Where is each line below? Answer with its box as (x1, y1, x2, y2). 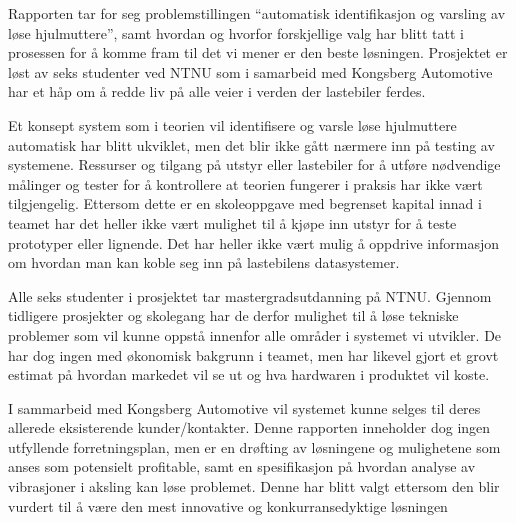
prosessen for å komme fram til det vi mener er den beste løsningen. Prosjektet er (8, 42, 508, 63)
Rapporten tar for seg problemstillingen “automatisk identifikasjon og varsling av (8, 3, 506, 23)
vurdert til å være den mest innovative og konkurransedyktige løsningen (8, 495, 448, 516)
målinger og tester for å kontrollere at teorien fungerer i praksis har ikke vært (8, 173, 483, 194)
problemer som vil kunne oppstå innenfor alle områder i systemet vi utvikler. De (8, 324, 502, 345)
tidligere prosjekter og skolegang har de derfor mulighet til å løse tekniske (8, 305, 459, 326)
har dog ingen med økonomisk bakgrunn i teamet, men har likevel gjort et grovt (8, 344, 499, 365)
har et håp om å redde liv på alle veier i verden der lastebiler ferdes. (8, 81, 426, 102)
